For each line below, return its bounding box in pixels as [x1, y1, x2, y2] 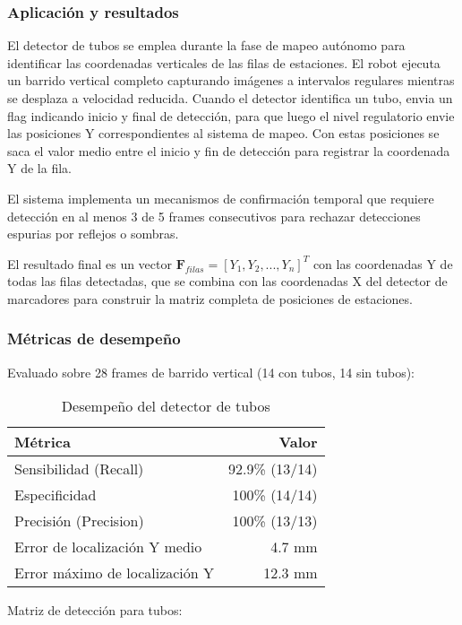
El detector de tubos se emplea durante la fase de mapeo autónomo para [7, 36, 406, 55]
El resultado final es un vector [7, 254, 172, 273]
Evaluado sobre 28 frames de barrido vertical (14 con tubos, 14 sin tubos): [7, 362, 415, 381]
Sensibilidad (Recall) [14, 458, 144, 480]
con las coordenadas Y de [312, 254, 453, 273]
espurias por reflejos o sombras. [7, 224, 179, 243]
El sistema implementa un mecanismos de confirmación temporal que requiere [7, 188, 434, 207]
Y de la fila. [7, 159, 72, 178]
